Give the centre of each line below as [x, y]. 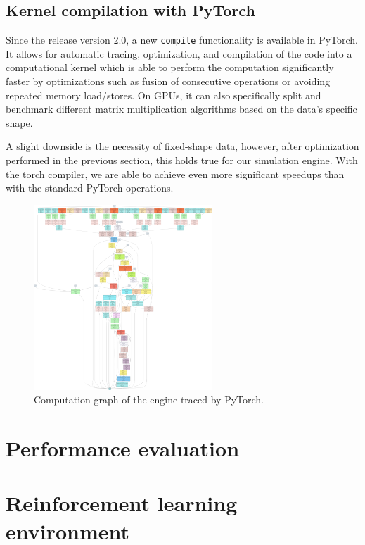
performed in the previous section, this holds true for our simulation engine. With [182, 160]
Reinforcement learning [122, 503]
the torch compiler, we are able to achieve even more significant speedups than [175, 174]
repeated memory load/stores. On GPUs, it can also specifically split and [164, 95]
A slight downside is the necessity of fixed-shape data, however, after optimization [182, 146]
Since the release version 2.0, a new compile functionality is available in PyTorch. [182, 40]
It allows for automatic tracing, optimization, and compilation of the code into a [179, 53]
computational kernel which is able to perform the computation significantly [170, 67]
